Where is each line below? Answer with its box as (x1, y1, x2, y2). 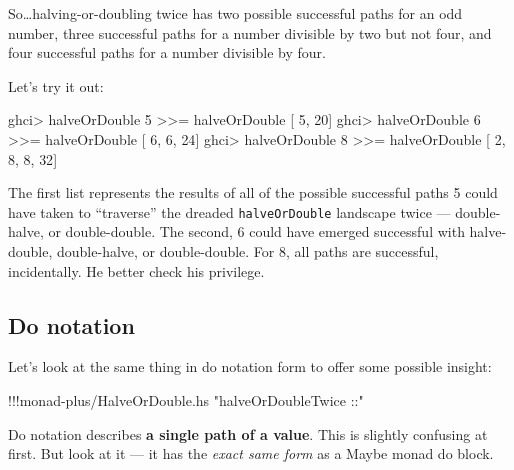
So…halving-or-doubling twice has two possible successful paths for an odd (8, 3, 463, 23)
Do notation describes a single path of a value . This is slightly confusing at (8, 423, 488, 444)
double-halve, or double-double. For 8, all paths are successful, (57, 241, 439, 261)
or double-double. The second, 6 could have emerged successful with (48, 221, 465, 242)
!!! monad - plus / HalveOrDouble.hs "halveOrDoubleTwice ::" (8, 389, 364, 410)
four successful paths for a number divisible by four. (8, 42, 326, 63)
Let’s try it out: (8, 75, 104, 96)
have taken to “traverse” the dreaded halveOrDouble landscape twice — (8, 201, 451, 222)
